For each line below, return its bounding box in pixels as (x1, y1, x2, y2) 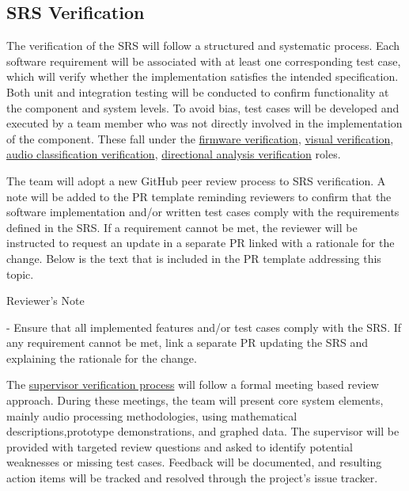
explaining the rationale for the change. (6, 349, 197, 366)
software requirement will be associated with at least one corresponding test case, (6, 52, 401, 69)
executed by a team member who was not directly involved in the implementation (6, 115, 403, 131)
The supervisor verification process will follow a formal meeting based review (6, 376, 379, 393)
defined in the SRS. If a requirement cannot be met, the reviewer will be (6, 219, 358, 235)
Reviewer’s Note (6, 292, 85, 309)
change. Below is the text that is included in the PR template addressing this (6, 249, 381, 266)
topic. (6, 265, 34, 282)
